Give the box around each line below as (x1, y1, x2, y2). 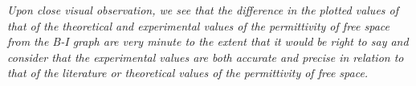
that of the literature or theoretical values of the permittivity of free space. (7, 64, 369, 81)
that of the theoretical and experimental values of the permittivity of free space (7, 17, 389, 34)
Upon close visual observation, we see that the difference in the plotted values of (7, 2, 399, 18)
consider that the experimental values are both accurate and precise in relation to (7, 48, 404, 65)
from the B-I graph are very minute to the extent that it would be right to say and (7, 33, 409, 50)
